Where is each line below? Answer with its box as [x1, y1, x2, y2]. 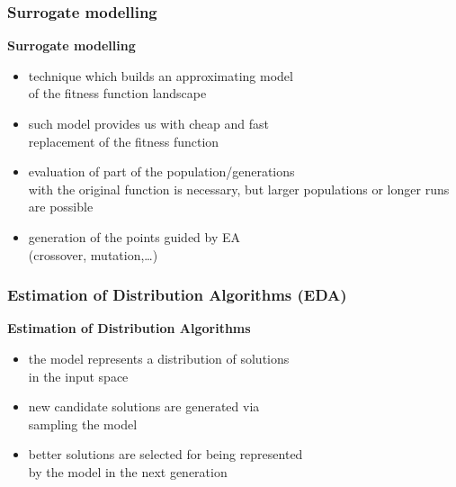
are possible [28, 197, 94, 216]
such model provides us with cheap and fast [28, 114, 269, 132]
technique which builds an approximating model [28, 66, 293, 85]
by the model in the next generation [28, 462, 228, 481]
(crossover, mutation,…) [28, 245, 158, 264]
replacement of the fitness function [28, 131, 219, 150]
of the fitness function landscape [28, 84, 207, 103]
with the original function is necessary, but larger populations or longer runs [28, 179, 450, 198]
